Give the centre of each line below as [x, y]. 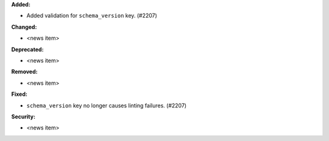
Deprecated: [27, 49]
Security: [23, 117]
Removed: [24, 72]
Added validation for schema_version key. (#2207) [92, 16]
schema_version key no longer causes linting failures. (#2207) [107, 105]
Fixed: [19, 94]
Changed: [24, 27]
